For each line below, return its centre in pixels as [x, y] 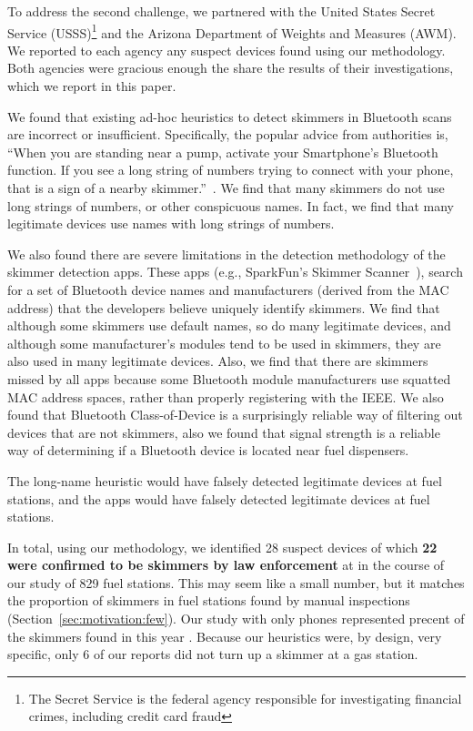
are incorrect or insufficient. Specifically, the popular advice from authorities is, [228, 134]
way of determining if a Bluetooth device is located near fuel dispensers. [208, 450]
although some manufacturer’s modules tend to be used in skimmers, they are [224, 343]
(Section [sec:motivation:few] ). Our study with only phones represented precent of [236, 619]
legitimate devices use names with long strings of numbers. [171, 223]
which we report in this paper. [92, 86]
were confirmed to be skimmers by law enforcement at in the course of [226, 565]
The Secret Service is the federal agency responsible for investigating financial [245, 698]
